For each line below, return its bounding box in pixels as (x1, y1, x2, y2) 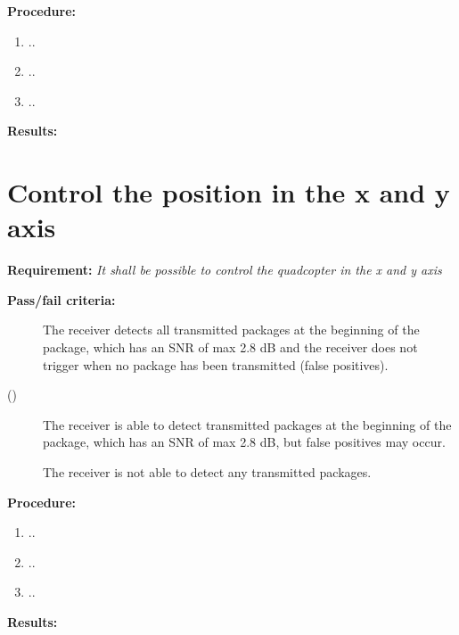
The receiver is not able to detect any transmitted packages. (43, 463, 372, 482)
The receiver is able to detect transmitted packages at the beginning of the (43, 415, 452, 433)
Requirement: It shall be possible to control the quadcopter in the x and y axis (7, 260, 442, 279)
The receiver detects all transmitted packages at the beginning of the (43, 320, 420, 339)
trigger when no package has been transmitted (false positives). (43, 355, 389, 374)
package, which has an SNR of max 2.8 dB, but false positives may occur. (43, 433, 446, 451)
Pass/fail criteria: (7, 290, 116, 309)
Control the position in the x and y (7, 174, 450, 210)
